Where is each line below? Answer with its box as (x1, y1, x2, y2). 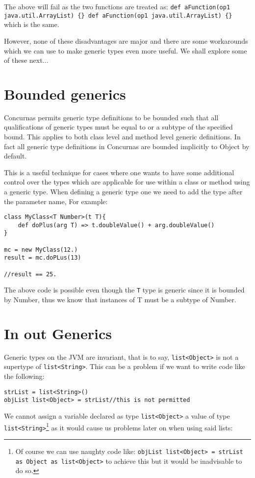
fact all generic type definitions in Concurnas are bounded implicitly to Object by (4, 141, 250, 151)
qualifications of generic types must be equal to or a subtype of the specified (4, 122, 233, 132)
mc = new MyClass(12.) (4, 246, 78, 253)
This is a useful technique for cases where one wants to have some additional (4, 167, 234, 177)
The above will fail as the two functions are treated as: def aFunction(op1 (4, 1, 230, 11)
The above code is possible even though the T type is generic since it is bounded (4, 285, 245, 295)
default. (4, 151, 27, 161)
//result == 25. (4, 270, 57, 278)
